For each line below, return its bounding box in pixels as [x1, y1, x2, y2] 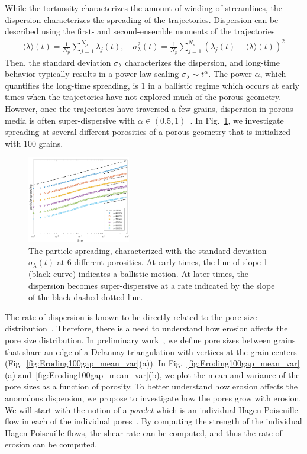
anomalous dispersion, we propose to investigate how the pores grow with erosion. [5, 392, 302, 404]
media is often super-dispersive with [5, 114, 135, 126]
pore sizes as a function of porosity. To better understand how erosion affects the [5, 380, 298, 392]
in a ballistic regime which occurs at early [148, 79, 299, 91]
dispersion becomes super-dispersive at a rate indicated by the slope [28, 279, 275, 291]
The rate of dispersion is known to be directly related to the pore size [5, 310, 257, 323]
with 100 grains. [5, 137, 63, 149]
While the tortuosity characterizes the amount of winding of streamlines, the [5, 2, 283, 14]
